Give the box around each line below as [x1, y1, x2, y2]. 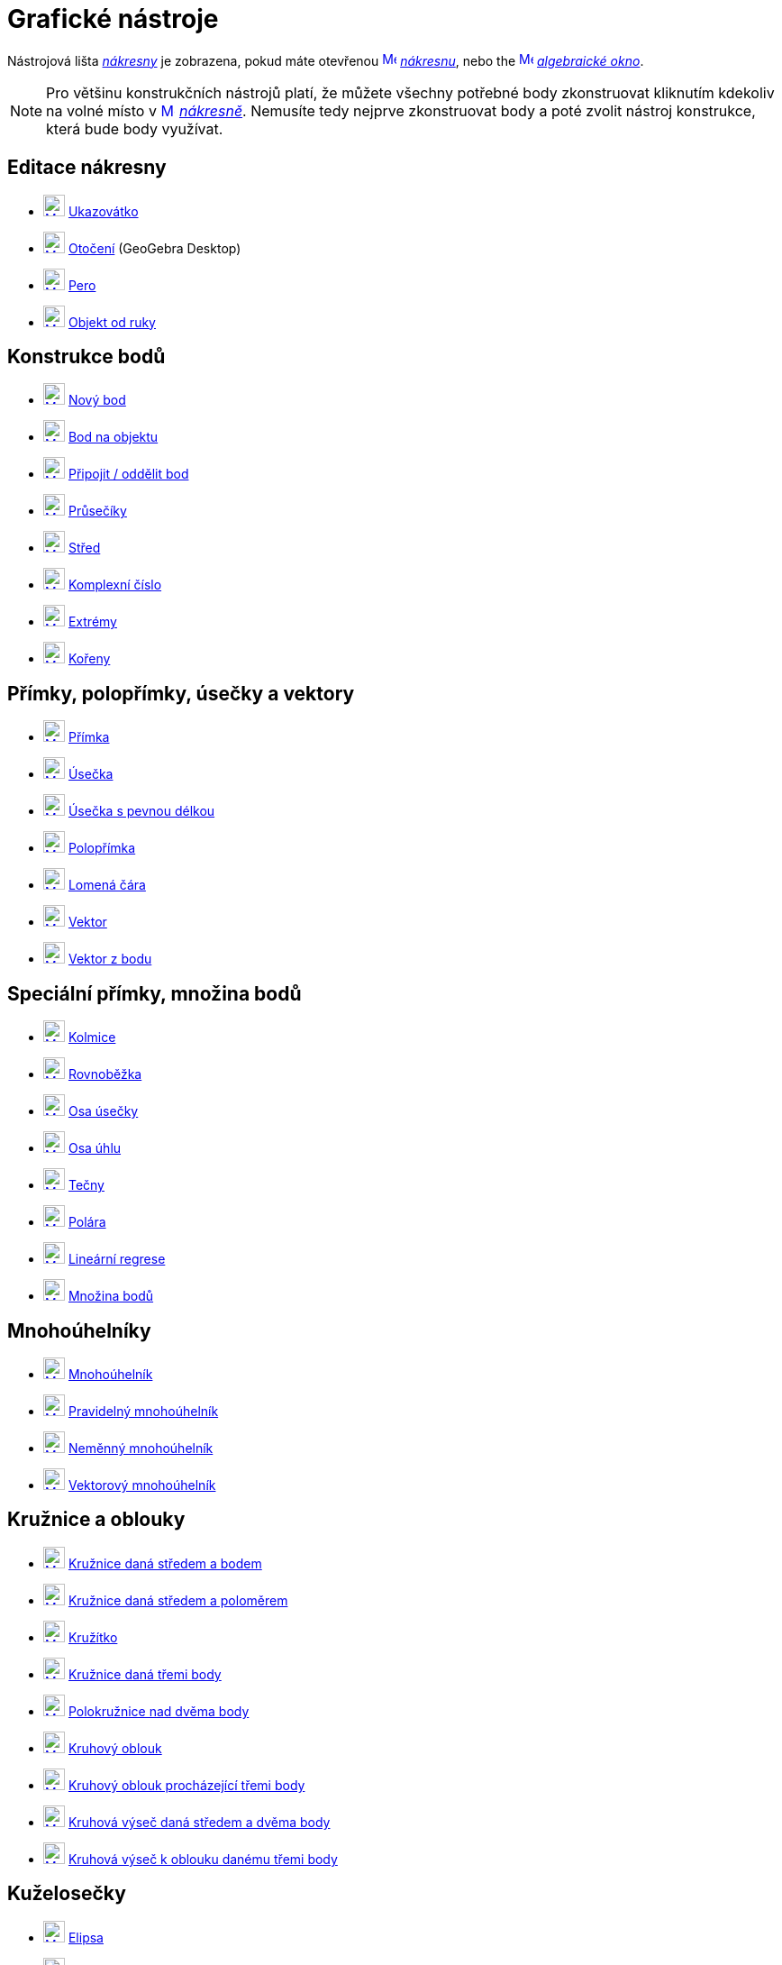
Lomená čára [68, 877, 146, 893]
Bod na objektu [68, 429, 159, 445]
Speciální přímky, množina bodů [7, 982, 302, 1005]
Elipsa [68, 1929, 104, 1945]
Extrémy [68, 614, 117, 630]
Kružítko [68, 1629, 118, 1645]
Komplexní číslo [68, 577, 162, 593]
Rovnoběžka [68, 1066, 142, 1083]
